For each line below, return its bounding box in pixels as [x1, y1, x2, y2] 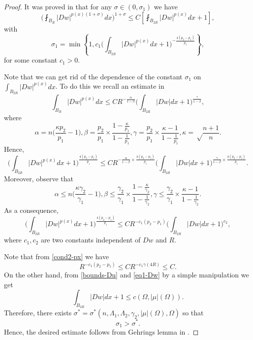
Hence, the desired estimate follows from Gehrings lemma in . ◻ [4, 326, 199, 337]
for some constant [4, 55, 58, 65]
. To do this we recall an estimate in [55, 81, 164, 91]
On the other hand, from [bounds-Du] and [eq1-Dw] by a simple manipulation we [4, 270, 249, 280]
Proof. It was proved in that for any [4, 1, 112, 11]
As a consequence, [4, 205, 59, 215]
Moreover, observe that [4, 173, 73, 184]
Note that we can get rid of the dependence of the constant [4, 71, 183, 81]
